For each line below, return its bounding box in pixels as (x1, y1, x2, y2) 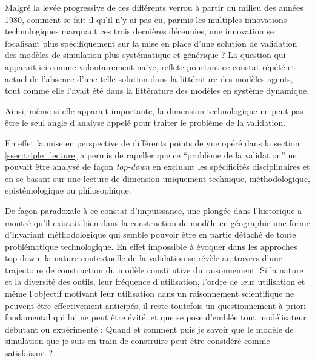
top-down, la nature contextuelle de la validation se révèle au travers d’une (5, 252, 283, 264)
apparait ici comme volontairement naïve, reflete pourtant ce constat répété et (5, 60, 295, 73)
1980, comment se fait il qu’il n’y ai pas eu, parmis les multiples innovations (5, 13, 287, 25)
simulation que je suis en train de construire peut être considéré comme (5, 334, 270, 347)
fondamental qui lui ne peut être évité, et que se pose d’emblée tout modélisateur (5, 311, 307, 324)
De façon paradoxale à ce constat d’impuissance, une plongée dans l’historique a (5, 204, 302, 216)
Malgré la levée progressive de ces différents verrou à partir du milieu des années (5, 1, 303, 13)
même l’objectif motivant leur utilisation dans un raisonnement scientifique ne (5, 287, 294, 300)
